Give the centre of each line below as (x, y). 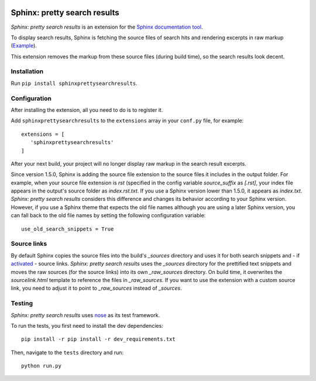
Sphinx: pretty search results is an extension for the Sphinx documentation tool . (107, 27)
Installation (27, 71)
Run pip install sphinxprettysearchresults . (74, 83)
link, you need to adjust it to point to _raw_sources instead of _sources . (96, 288)
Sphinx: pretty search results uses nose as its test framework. (85, 315)
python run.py (41, 366)
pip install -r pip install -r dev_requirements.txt (98, 339)
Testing (22, 303)
